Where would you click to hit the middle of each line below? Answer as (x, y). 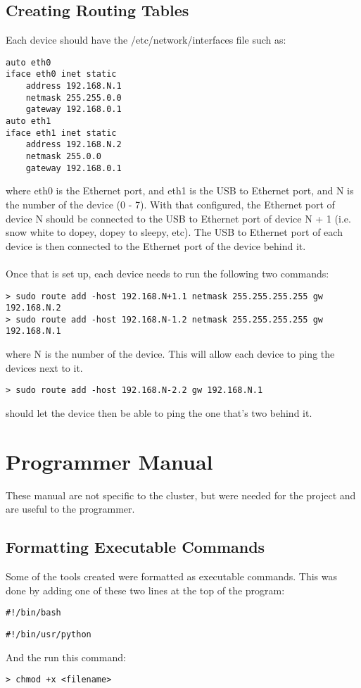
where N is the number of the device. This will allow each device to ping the (170, 354)
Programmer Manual (109, 461)
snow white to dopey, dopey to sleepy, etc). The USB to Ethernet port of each (174, 232)
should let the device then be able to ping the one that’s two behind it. (159, 412)
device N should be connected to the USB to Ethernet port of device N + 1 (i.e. (178, 218)
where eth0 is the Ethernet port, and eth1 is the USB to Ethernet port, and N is (180, 190)
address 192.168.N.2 (74, 145)
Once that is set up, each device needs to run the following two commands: (167, 273)
